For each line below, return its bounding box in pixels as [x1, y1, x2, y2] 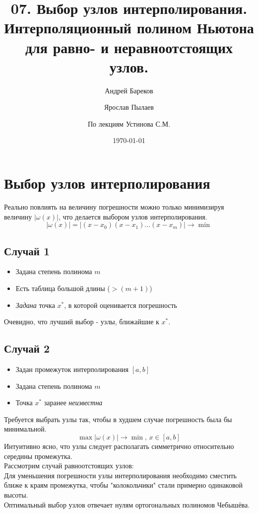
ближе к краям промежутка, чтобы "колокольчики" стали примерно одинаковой [4, 480, 243, 490]
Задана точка [15, 299, 55, 310]
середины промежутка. [4, 450, 72, 461]
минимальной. [4, 424, 47, 434]
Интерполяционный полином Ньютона [4, 17, 254, 38]
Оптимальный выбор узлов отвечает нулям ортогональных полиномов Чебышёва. [4, 499, 250, 510]
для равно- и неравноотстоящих [25, 37, 233, 57]
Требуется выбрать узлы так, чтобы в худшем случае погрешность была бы [4, 414, 232, 424]
